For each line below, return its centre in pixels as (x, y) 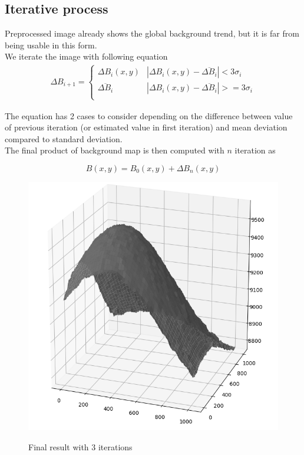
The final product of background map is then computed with (115, 150)
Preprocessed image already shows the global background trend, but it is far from (152, 33)
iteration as (255, 150)
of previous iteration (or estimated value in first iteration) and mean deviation (146, 127)
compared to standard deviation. (64, 138)
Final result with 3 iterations (80, 447)
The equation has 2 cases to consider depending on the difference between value (149, 115)
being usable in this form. (51, 45)
